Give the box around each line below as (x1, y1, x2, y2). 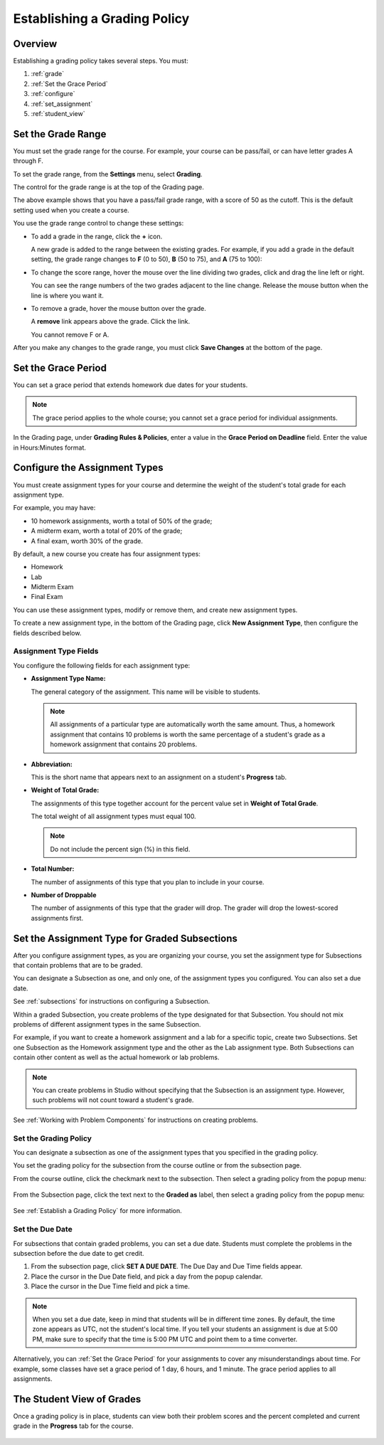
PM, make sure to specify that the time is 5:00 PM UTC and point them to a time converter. (32, 1335, 298, 1343)
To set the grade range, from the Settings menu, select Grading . (13, 169, 203, 178)
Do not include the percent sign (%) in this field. (50, 845, 191, 853)
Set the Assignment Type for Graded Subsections (13, 932, 238, 944)
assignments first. (31, 914, 84, 922)
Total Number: (31, 864, 75, 873)
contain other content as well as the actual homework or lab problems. (13, 1053, 220, 1062)
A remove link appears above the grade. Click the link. (31, 317, 191, 326)
